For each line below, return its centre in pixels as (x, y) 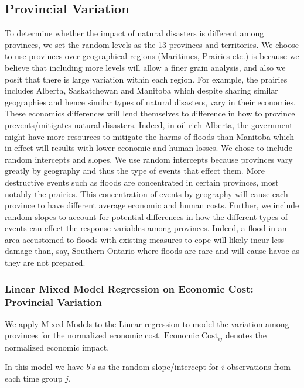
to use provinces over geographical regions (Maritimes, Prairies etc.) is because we (152, 56)
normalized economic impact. (57, 347)
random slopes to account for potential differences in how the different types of (146, 216)
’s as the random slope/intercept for (154, 367)
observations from (259, 367)
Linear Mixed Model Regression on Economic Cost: (129, 288)
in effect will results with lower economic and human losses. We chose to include (148, 148)
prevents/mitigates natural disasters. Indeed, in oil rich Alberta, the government (149, 124)
